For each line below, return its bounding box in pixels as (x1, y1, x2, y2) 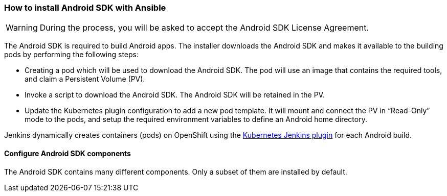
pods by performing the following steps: (4, 50, 139, 59)
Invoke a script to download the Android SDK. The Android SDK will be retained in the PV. (25, 90, 325, 100)
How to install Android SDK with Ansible (4, 3, 166, 13)
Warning (6, 22, 38, 33)
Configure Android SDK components (4, 149, 131, 158)
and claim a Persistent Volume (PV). (25, 75, 145, 84)
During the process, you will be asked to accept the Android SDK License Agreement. (39, 22, 369, 33)
